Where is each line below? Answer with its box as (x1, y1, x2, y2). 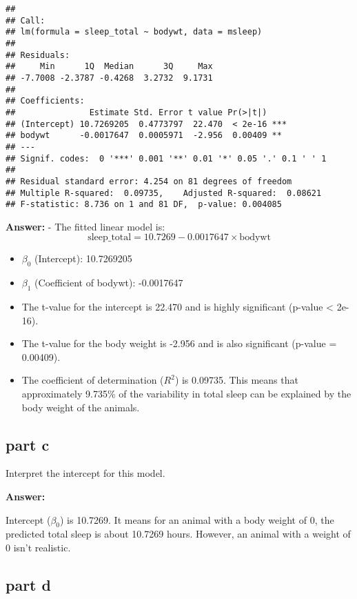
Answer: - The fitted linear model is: (6, 219, 165, 233)
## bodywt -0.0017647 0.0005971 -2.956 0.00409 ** (6, 130, 282, 141)
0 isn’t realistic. (6, 540, 71, 554)
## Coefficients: (6, 96, 85, 106)
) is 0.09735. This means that (174, 373, 298, 387)
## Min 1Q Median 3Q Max (6, 61, 213, 72)
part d (6, 573, 51, 595)
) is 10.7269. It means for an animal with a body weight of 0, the (60, 512, 334, 527)
